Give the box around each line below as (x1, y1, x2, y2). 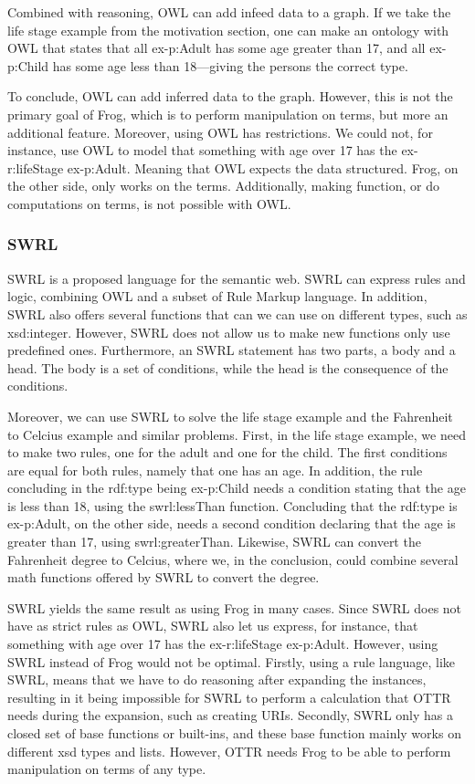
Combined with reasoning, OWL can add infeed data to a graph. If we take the (7, 3, 451, 21)
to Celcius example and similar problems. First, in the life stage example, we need (7, 424, 466, 444)
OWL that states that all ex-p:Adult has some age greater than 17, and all (7, 38, 426, 57)
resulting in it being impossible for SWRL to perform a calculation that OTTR (7, 687, 451, 706)
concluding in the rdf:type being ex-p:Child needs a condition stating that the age (7, 478, 466, 497)
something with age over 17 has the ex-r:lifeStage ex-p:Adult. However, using (7, 634, 438, 653)
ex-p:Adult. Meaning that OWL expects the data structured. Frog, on (67, 158, 459, 177)
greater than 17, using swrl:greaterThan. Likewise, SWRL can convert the (7, 532, 421, 551)
